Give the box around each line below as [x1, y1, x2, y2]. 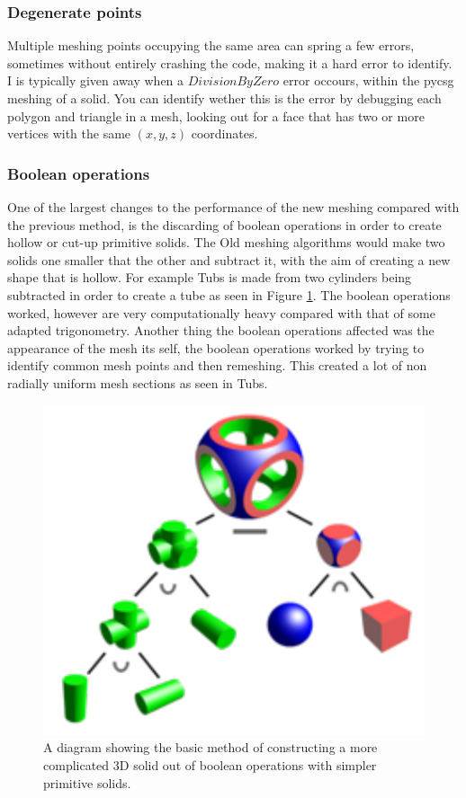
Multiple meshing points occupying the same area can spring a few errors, [7, 36, 415, 55]
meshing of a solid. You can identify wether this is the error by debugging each [7, 89, 442, 107]
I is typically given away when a [7, 71, 184, 90]
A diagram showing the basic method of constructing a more [43, 738, 378, 757]
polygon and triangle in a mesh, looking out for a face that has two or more [7, 106, 425, 125]
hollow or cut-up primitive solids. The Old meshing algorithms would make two [7, 233, 445, 252]
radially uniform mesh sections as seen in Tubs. [7, 373, 268, 392]
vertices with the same [7, 124, 131, 143]
